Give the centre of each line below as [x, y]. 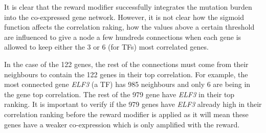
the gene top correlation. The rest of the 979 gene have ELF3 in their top [119, 94]
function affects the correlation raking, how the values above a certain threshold [129, 27]
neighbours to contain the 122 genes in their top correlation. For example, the [126, 74]
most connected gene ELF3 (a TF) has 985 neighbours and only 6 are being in [127, 84]
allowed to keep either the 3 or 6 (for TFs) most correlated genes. [106, 47]
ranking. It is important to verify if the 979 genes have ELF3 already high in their [133, 104]
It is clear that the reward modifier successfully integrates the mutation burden [128, 7]
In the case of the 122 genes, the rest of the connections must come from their [126, 64]
